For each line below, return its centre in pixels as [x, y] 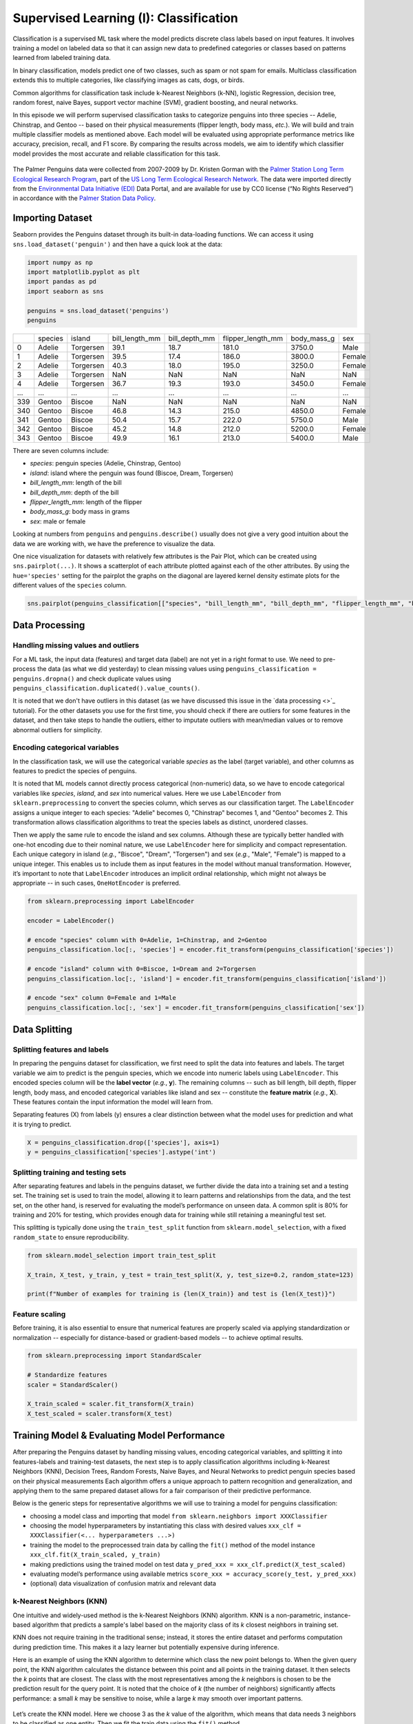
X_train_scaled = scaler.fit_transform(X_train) [111, 1404]
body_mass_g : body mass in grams [80, 512]
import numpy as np [60, 262]
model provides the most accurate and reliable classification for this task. [116, 153]
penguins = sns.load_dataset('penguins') [98, 311]
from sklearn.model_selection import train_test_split [121, 1255]
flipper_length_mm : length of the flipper [86, 502]
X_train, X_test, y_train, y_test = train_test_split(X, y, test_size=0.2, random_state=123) [191, 1275]
